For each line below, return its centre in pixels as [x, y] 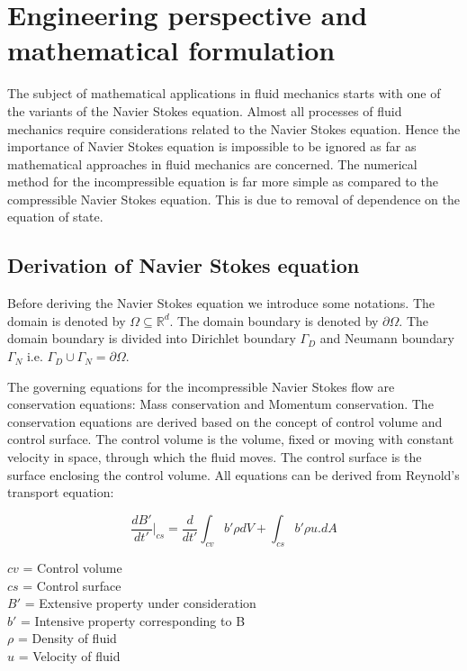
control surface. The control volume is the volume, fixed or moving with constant [231, 439]
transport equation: [61, 492]
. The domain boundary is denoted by [274, 320]
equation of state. [55, 217]
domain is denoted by [67, 320]
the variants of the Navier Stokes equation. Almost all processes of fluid [205, 110]
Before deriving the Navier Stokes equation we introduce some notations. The [221, 303]
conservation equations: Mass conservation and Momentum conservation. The [220, 404]
